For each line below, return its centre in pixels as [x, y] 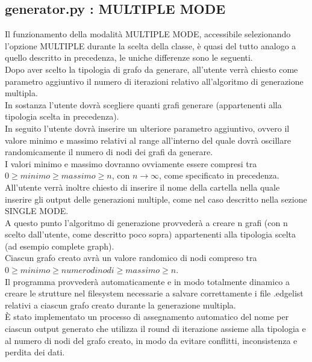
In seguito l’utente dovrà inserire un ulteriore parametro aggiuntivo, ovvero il [147, 128]
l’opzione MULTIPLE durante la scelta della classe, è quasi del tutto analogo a [151, 45]
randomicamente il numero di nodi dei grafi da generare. [109, 152]
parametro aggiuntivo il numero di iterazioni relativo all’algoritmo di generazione [154, 81]
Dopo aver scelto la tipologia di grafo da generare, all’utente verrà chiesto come [151, 69]
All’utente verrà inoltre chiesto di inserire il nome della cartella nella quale [142, 187]
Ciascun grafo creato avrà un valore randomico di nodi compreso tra [131, 258]
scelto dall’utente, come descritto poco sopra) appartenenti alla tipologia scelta [151, 234]
